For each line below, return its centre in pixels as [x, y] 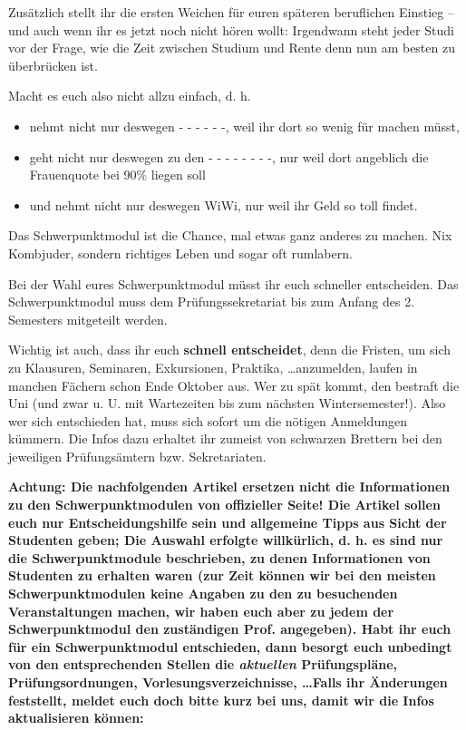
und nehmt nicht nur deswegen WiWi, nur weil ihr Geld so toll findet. [223, 204]
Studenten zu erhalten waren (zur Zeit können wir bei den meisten [222, 575]
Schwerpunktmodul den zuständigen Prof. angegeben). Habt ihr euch [230, 629]
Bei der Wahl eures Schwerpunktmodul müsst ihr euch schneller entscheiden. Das [233, 283]
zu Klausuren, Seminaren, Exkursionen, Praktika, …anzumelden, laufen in [213, 367]
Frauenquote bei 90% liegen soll [117, 175]
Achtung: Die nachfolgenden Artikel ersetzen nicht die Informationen [229, 487]
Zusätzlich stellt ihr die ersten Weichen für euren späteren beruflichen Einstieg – [231, 12]
